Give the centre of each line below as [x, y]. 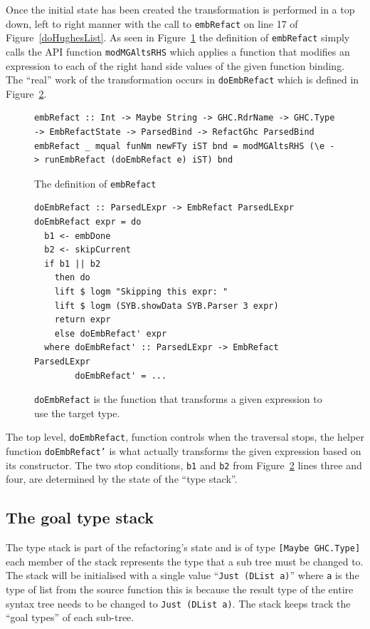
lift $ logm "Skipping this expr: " [141, 292]
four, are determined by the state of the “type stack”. [122, 479]
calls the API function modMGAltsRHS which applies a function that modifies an [178, 51]
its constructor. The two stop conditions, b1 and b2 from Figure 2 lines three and [184, 465]
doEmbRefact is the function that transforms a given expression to [178, 399]
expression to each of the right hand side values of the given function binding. [175, 65]
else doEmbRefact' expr [111, 333]
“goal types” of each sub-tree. [70, 617]
